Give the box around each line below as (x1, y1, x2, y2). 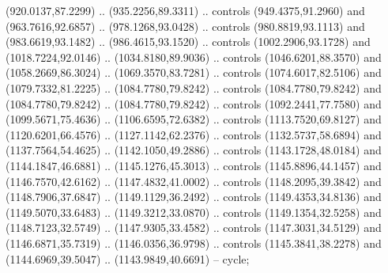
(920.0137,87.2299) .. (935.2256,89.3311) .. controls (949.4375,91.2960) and (6, 2, 365, 18)
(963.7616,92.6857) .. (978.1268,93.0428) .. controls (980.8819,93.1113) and (6, 17, 365, 34)
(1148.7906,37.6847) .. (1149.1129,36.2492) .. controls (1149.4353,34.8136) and (6, 188, 382, 205)
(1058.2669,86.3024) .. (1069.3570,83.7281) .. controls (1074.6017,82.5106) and (6, 64, 382, 81)
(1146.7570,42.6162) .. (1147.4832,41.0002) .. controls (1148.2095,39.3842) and (6, 173, 382, 189)
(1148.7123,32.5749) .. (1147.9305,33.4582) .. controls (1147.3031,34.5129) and (6, 219, 382, 236)
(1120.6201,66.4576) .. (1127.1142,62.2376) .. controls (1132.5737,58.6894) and (6, 126, 382, 142)
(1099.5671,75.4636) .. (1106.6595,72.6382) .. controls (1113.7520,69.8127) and (6, 111, 382, 127)
